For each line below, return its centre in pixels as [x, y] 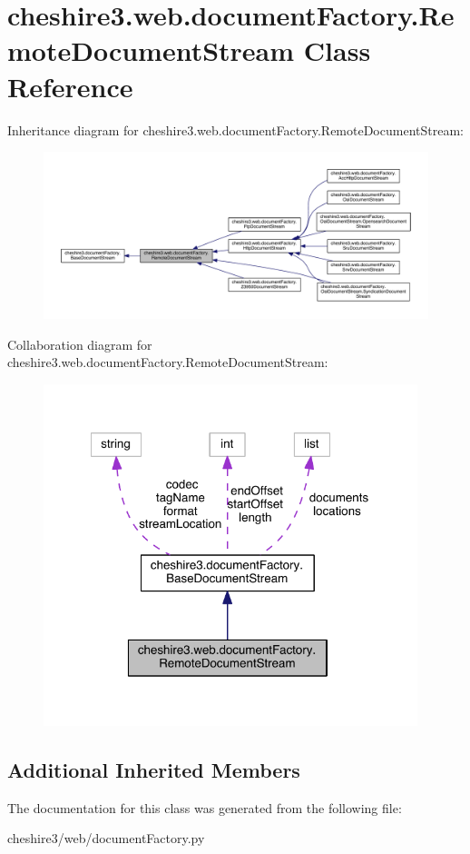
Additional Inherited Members [154, 769]
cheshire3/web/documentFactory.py [106, 838]
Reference [70, 86]
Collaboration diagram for [80, 344]
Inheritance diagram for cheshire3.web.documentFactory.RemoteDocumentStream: [235, 129]
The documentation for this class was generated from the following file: [205, 807]
